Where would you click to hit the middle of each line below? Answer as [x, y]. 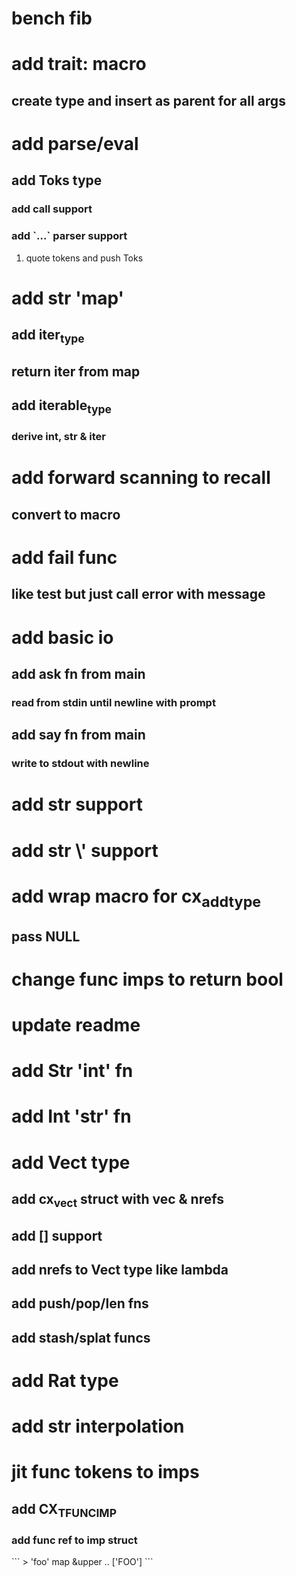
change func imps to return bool [147, 979]
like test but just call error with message [138, 594]
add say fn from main [78, 735]
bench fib [52, 18]
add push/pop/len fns [80, 1303]
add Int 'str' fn [71, 1116]
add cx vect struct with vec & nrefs [117, 1201]
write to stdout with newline [80, 764]
